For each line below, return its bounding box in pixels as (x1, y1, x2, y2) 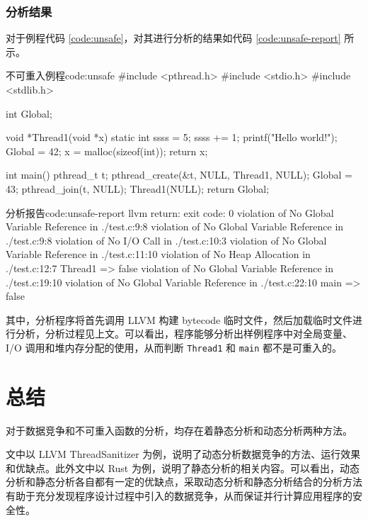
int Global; (6, 106, 52, 121)
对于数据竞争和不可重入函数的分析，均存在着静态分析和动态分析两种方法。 (6, 422, 352, 437)
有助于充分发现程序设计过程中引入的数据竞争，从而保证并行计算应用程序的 (6, 488, 352, 503)
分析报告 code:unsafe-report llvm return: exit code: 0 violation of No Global (6, 205, 334, 220)
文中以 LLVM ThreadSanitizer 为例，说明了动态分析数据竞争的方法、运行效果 (6, 447, 361, 461)
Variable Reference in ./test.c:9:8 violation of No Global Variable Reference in (6, 219, 344, 234)
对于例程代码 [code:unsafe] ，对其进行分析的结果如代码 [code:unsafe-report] (6, 30, 341, 45)
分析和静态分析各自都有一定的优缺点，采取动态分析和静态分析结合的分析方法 (6, 474, 362, 489)
